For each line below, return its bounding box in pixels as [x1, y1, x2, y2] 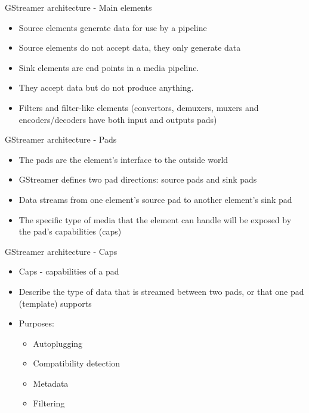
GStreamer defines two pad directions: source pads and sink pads [18, 173, 257, 186]
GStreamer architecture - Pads [5, 133, 117, 146]
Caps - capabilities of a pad [18, 265, 119, 278]
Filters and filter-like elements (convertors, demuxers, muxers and [18, 101, 259, 113]
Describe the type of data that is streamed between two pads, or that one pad [18, 285, 304, 297]
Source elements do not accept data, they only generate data [18, 41, 241, 54]
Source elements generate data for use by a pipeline [18, 21, 207, 33]
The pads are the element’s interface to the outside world [18, 153, 228, 165]
